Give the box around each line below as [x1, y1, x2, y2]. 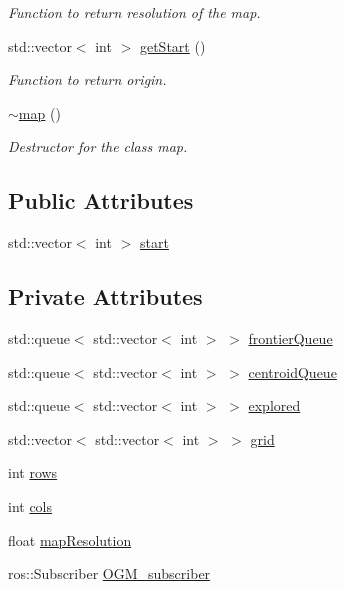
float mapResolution [8, 529, 132, 550]
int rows [8, 462, 58, 483]
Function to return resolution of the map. [8, 2, 261, 22]
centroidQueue [248, 361, 337, 382]
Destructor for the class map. [8, 136, 188, 157]
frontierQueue [248, 327, 333, 348]
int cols [8, 495, 53, 516]
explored [248, 395, 301, 416]
